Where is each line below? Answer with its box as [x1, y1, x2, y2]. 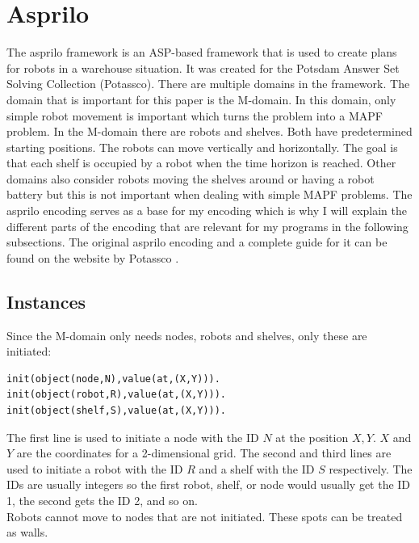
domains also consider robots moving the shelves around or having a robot [6, 170, 375, 187]
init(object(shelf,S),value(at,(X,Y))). [6, 405, 227, 417]
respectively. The [329, 460, 413, 477]
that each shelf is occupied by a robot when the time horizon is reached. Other [6, 154, 396, 171]
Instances [6, 288, 86, 314]
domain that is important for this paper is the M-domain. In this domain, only [6, 90, 396, 107]
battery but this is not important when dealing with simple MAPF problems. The [6, 186, 413, 203]
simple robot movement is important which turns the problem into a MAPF [6, 107, 383, 124]
